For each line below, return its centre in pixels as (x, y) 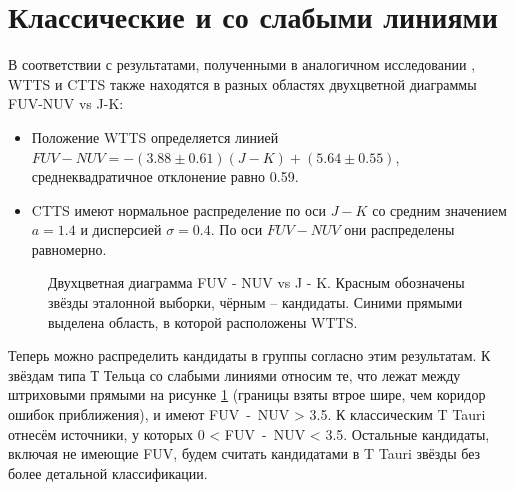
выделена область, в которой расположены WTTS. (203, 321)
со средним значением (439, 209)
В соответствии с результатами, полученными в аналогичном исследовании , (242, 64)
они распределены (399, 229)
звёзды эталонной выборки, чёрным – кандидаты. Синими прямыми (255, 302)
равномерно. (69, 248)
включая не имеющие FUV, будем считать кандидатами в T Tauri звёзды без (244, 453)
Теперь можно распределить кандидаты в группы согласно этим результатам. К (249, 355)
